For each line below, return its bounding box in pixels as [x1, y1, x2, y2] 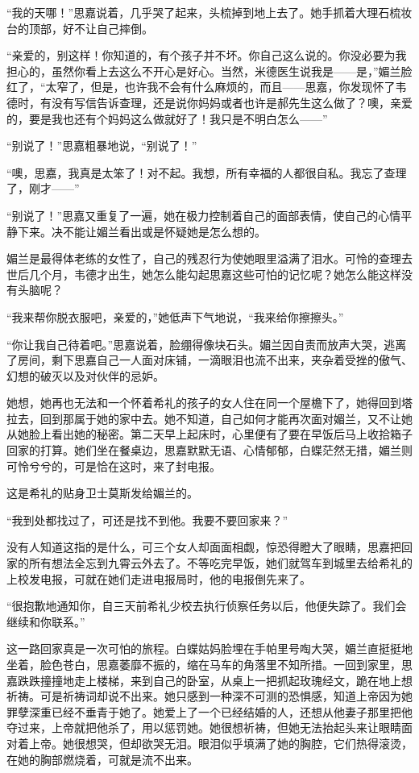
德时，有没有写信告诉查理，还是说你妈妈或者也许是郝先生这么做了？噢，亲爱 [6, 94, 413, 110]
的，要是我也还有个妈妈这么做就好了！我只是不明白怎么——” [6, 110, 328, 127]
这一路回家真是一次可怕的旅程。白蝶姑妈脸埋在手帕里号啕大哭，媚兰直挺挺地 [6, 640, 413, 657]
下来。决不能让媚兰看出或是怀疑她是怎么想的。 [17, 222, 266, 239]
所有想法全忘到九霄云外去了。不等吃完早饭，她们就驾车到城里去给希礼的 [28, 555, 413, 571]
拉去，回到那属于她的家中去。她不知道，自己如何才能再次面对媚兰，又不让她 [6, 409, 413, 426]
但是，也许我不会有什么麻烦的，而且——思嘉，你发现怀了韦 [90, 78, 407, 95]
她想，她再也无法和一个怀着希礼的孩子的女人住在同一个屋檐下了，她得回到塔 [6, 394, 413, 411]
